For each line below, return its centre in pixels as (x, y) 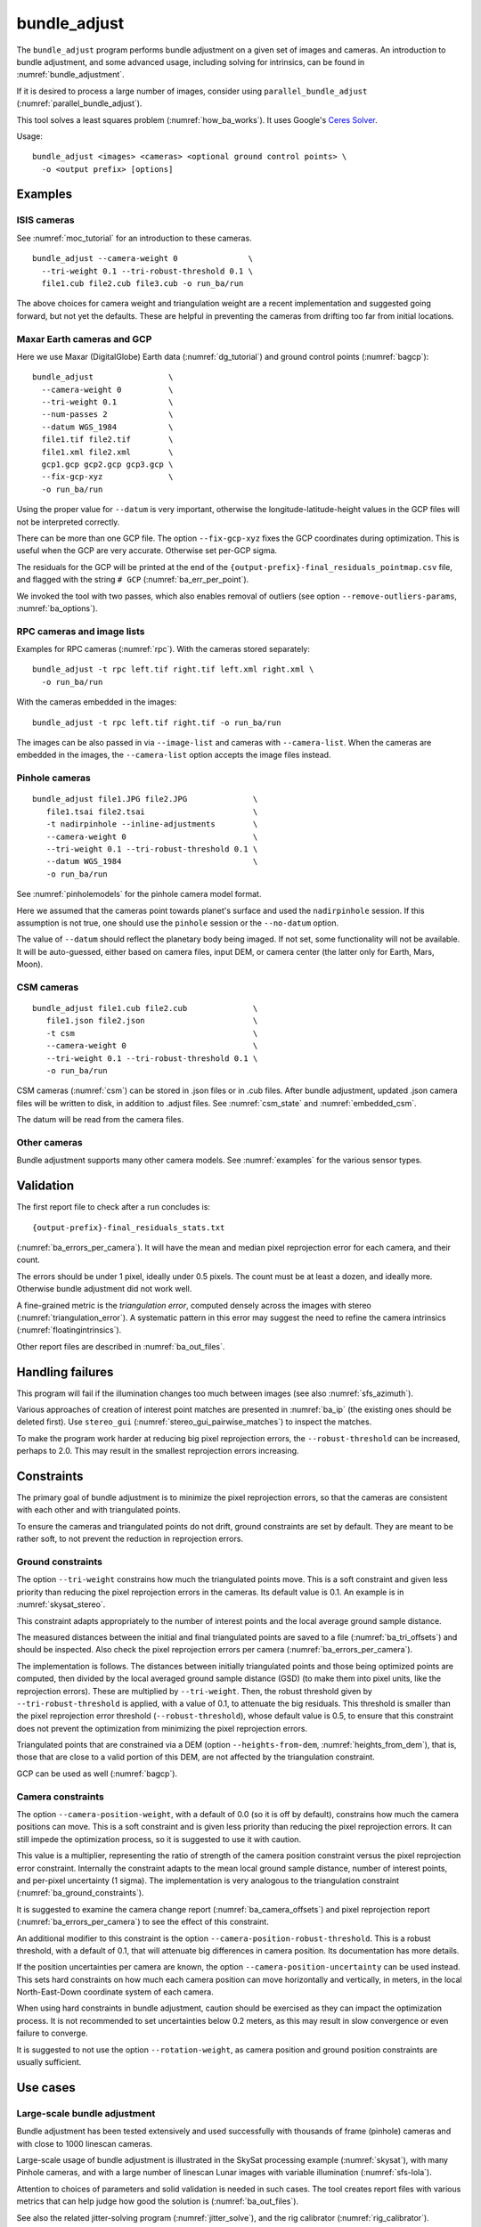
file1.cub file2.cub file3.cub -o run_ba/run (143, 284)
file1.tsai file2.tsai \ (152, 812)
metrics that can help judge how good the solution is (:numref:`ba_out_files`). (157, 2201)
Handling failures (65, 1372)
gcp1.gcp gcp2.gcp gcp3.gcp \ (107, 465)
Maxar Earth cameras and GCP (84, 339)
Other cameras (50, 1142)
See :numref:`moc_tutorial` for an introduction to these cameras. (135, 238)
